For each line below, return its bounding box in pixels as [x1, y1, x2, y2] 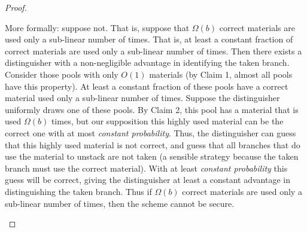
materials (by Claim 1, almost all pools [149, 68, 293, 80]
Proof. [5, 1, 27, 13]
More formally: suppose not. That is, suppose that [5, 21, 190, 33]
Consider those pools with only [5, 68, 118, 80]
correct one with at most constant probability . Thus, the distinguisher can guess [5, 126, 296, 139]
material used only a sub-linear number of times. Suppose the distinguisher [5, 91, 280, 104]
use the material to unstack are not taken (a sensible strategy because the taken [5, 150, 299, 163]
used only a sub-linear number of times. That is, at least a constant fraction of [5, 33, 293, 45]
